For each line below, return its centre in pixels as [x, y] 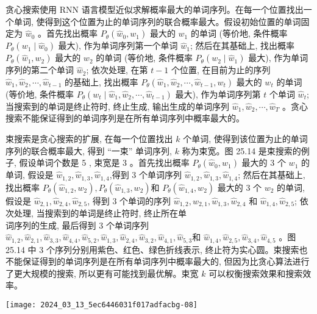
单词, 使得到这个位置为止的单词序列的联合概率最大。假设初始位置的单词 [157, 21]
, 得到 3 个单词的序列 [129, 200]
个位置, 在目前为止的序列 [221, 70]
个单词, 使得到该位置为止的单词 [245, 138]
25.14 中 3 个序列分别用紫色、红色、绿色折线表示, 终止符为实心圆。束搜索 [152, 249]
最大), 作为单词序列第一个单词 [118, 45]
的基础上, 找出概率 [102, 81]
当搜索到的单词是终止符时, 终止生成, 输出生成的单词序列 [118, 106]
